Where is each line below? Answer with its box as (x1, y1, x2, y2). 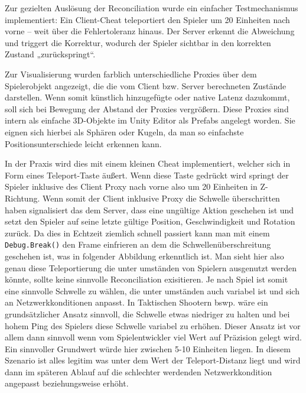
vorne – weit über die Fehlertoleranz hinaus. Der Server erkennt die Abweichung (5, 25, 295, 37)
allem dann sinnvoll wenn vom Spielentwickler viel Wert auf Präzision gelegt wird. (5, 331, 302, 343)
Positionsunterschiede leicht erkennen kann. (5, 137, 162, 150)
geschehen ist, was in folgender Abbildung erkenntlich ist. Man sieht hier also (5, 249, 284, 262)
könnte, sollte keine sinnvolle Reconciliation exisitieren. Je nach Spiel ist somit (5, 273, 288, 285)
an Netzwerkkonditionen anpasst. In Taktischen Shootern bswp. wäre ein (5, 296, 268, 308)
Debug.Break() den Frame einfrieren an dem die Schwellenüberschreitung (5, 238, 271, 251)
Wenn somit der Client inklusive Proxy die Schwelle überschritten (42, 191, 280, 204)
